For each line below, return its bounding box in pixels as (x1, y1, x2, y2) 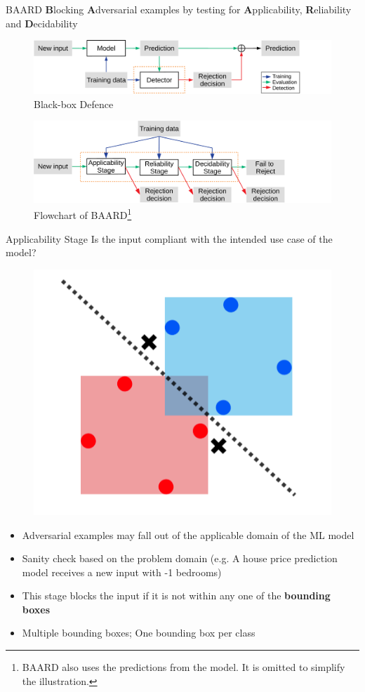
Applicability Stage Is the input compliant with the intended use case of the (6, 231, 333, 246)
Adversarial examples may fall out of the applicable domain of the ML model (22, 527, 354, 542)
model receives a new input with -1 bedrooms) (22, 564, 222, 579)
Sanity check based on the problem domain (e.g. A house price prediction (22, 551, 338, 566)
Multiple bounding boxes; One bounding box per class (22, 625, 255, 640)
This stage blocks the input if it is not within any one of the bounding (22, 588, 331, 603)
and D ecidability (6, 15, 78, 30)
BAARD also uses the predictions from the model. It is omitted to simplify (22, 660, 345, 674)
